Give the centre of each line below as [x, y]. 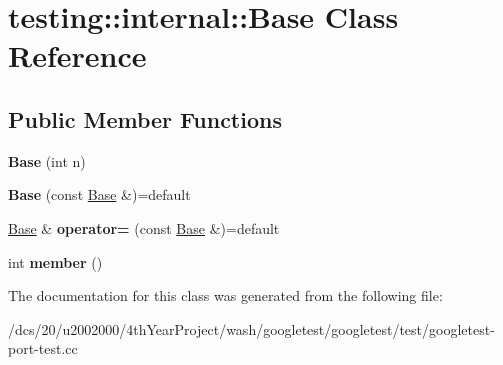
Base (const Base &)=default [99, 194]
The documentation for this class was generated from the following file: [225, 295]
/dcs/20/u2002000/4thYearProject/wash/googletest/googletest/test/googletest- [251, 328]
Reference [77, 55]
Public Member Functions [145, 118]
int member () [55, 261]
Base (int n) [47, 160]
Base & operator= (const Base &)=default [144, 227]
